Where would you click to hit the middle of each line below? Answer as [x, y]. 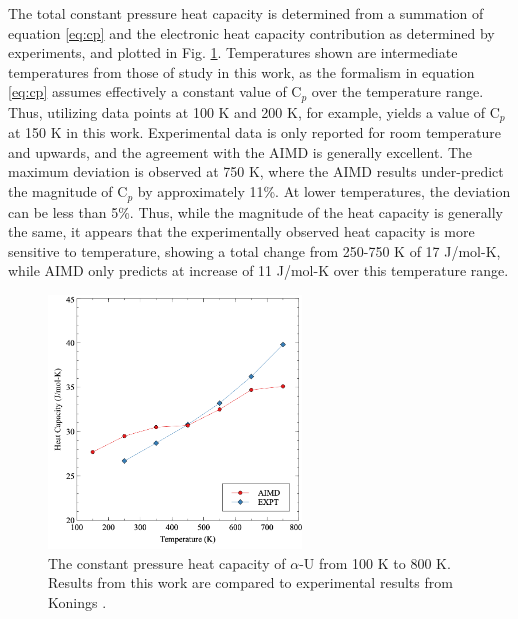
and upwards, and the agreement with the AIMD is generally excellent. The [240, 151]
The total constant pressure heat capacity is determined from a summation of [246, 13]
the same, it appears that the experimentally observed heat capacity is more [241, 231]
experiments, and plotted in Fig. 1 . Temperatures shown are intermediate [233, 52]
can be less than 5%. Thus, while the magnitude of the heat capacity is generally [255, 211]
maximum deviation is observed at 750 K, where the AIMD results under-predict [256, 171]
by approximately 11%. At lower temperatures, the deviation [324, 191]
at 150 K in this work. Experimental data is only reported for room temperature [255, 132]
